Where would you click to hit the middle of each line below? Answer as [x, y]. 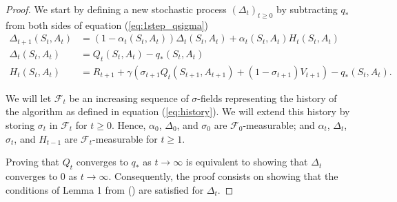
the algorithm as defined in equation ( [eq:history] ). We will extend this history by [178, 111]
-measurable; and [279, 124]
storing [20, 124]
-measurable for [125, 138]
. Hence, [129, 124]
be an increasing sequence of [129, 98]
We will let [29, 98]
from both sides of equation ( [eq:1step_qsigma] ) [107, 24]
